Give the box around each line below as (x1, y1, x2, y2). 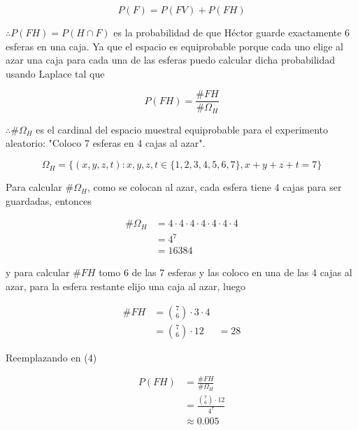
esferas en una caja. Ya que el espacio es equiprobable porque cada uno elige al (6, 38, 344, 53)
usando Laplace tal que (6, 66, 105, 80)
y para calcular (6, 265, 70, 280)
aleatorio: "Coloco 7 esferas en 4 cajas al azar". (6, 136, 206, 150)
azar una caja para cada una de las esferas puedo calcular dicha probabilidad (6, 52, 336, 67)
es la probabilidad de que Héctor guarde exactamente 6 (113, 25, 350, 39)
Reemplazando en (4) (6, 350, 97, 364)
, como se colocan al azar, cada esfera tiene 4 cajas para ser (87, 180, 342, 194)
